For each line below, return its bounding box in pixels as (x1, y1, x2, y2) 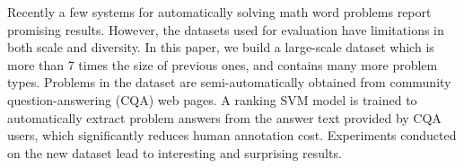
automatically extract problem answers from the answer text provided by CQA (7, 108, 442, 127)
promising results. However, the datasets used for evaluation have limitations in (7, 20, 444, 39)
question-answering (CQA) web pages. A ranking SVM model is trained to (7, 90, 417, 109)
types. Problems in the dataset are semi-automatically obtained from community (7, 73, 451, 92)
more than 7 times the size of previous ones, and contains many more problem (7, 55, 438, 74)
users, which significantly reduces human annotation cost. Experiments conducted (7, 126, 457, 145)
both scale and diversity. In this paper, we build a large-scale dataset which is (7, 38, 434, 57)
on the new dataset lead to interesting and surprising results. (7, 143, 342, 162)
